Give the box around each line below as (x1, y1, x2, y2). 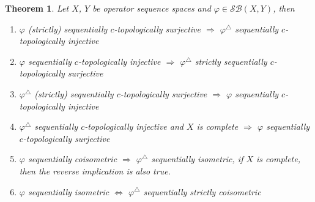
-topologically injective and (84, 120, 183, 133)
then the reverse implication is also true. (19, 164, 171, 177)
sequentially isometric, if (151, 152, 243, 165)
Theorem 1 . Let (5, 2, 69, 14)
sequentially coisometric (28, 152, 117, 165)
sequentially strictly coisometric (143, 185, 261, 198)
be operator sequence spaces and (92, 2, 211, 14)
